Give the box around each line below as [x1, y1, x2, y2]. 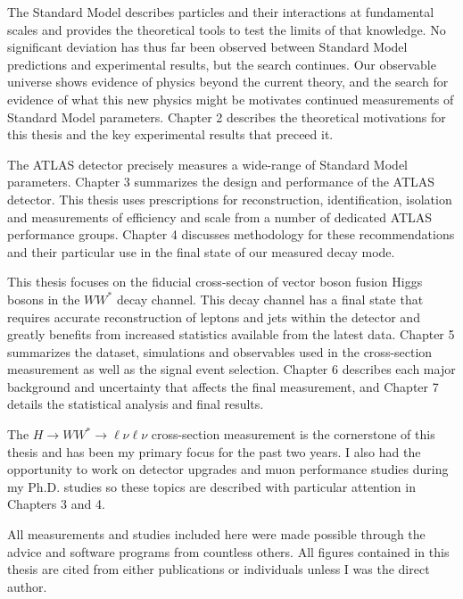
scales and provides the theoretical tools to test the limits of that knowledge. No [7, 20, 446, 38]
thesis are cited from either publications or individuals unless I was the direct [7, 560, 430, 578]
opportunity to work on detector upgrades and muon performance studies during [7, 460, 449, 478]
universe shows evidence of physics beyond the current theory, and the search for [7, 72, 449, 91]
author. [7, 577, 47, 595]
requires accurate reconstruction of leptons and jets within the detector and [7, 307, 420, 326]
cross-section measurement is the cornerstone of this [151, 425, 435, 444]
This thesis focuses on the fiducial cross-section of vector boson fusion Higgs [7, 272, 423, 291]
